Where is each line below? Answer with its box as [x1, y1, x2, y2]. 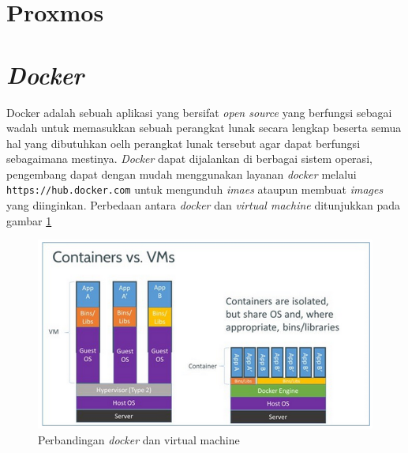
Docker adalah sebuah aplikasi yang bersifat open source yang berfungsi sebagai [6, 104, 392, 120]
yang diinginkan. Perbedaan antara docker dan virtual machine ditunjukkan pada [6, 197, 400, 213]
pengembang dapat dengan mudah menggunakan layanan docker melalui [6, 165, 357, 182]
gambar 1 [6, 212, 52, 228]
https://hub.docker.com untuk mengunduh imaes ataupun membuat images [6, 181, 384, 198]
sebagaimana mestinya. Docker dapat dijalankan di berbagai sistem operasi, [6, 150, 372, 167]
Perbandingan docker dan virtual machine [38, 431, 240, 447]
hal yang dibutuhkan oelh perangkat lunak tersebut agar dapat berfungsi [6, 134, 361, 151]
